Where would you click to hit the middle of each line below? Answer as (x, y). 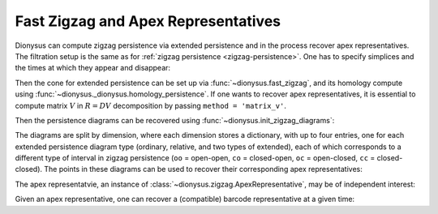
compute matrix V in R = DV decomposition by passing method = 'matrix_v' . (151, 105)
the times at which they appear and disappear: (92, 68)
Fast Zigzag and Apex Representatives (148, 21)
